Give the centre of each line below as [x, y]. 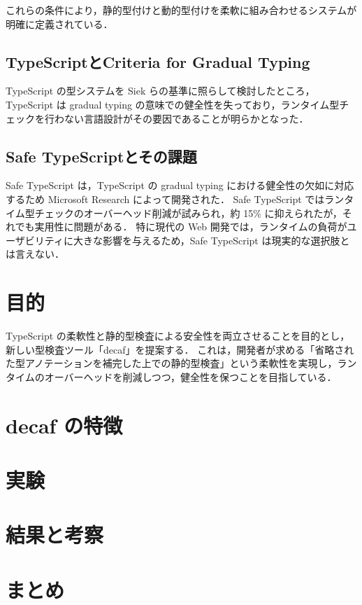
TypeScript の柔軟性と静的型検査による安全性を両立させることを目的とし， [178, 336]
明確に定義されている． [59, 23]
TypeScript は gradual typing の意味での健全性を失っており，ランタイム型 [173, 104]
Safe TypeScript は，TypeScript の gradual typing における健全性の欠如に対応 [180, 185]
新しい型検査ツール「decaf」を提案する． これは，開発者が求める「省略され [180, 349]
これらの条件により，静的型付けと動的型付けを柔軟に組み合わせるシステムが [181, 10]
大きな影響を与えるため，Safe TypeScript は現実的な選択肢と [211, 240]
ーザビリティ [35, 240]
